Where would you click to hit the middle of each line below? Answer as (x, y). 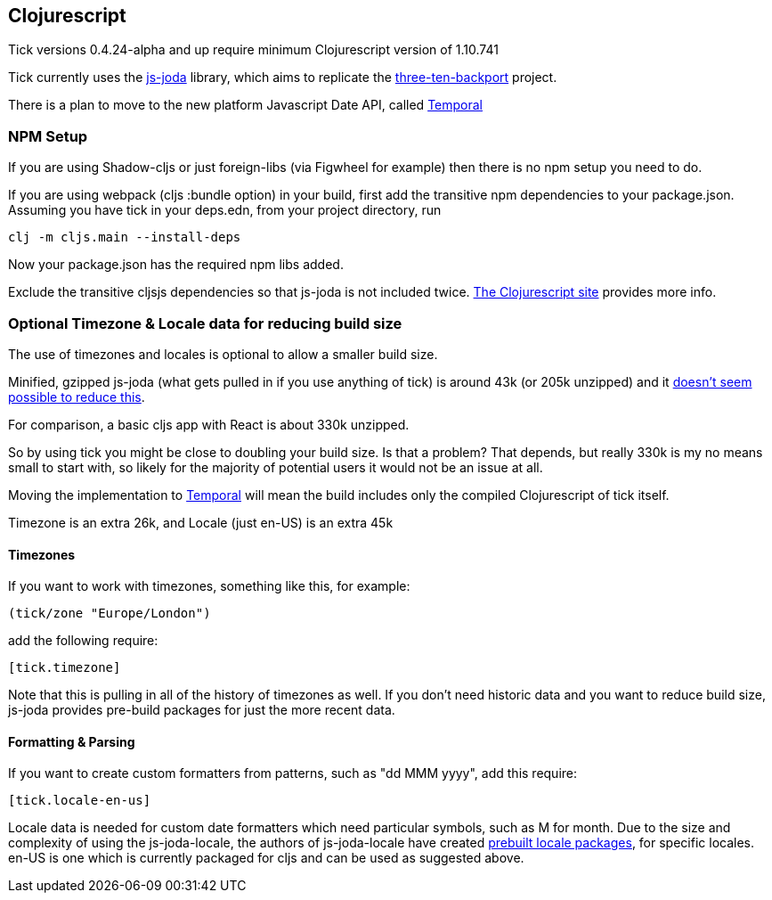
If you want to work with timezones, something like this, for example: (209, 586)
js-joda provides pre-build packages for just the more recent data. (202, 710)
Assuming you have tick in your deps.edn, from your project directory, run (225, 210)
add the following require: (83, 641)
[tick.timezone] (65, 668)
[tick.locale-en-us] (80, 801)
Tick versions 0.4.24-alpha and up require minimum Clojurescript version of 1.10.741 (253, 50)
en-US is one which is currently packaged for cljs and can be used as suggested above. (266, 858)
